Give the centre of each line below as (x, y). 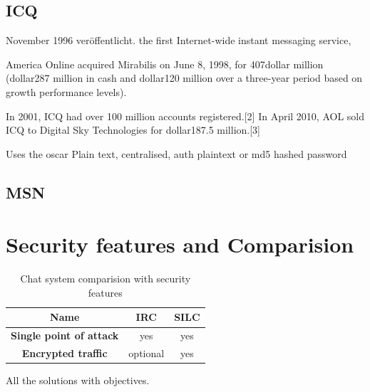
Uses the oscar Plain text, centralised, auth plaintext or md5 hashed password (176, 153)
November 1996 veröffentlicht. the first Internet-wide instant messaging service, (179, 40)
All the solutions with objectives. (78, 380)
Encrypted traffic (65, 353)
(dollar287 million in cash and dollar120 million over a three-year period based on (184, 78)
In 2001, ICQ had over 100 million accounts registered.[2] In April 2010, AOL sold (185, 116)
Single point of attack (65, 335)
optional (147, 353)
